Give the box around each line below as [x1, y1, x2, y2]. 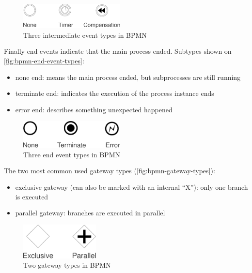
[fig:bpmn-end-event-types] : [4, 55, 84, 65]
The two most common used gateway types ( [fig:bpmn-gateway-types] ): [4, 166, 215, 176]
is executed [15, 191, 48, 201]
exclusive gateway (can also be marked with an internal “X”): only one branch [15, 182, 248, 192]
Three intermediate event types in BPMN [23, 30, 147, 40]
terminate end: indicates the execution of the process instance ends [15, 88, 214, 98]
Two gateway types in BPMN [23, 260, 111, 270]
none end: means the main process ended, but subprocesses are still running [15, 72, 241, 82]
